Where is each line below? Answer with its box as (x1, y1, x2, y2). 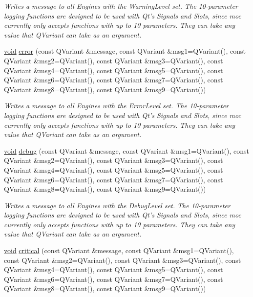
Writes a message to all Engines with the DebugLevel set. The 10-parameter (4, 200, 231, 210)
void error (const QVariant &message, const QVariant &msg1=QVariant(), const (4, 46, 246, 56)
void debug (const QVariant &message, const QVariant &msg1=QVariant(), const (4, 145, 249, 156)
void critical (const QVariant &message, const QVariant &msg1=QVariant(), (4, 245, 234, 256)
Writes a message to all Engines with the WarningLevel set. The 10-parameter (4, 1, 238, 11)
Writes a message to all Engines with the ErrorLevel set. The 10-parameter (4, 100, 229, 111)
